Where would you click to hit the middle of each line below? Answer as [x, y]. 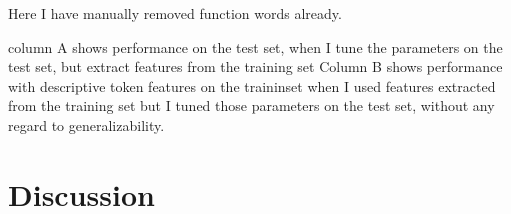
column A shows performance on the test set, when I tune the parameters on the [255, 46]
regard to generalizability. [86, 124]
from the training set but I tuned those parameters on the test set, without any [251, 105]
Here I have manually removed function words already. [175, 13]
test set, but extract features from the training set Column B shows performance [255, 66]
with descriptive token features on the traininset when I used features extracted [252, 85]
